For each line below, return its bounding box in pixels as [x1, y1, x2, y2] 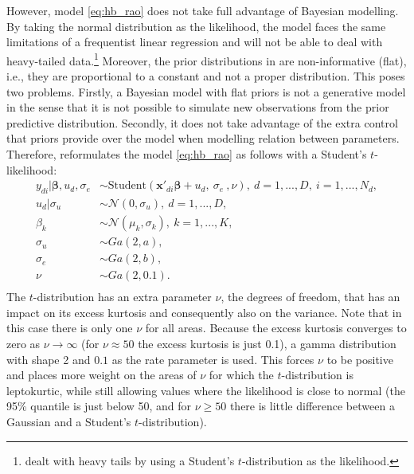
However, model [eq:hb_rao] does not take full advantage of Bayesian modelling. [6, 2, 399, 18]
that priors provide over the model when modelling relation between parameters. [6, 130, 400, 147]
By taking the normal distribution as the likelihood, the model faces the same [6, 18, 386, 34]
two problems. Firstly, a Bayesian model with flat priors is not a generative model [6, 83, 406, 100]
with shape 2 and [6, 351, 91, 367]
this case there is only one [6, 319, 133, 336]
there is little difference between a [229, 398, 395, 414]
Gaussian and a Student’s [6, 413, 131, 429]
